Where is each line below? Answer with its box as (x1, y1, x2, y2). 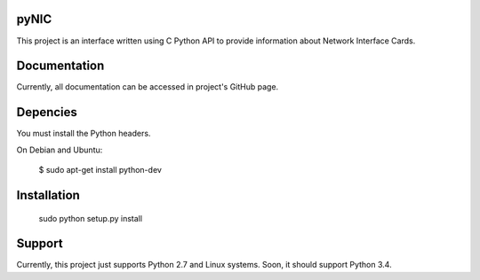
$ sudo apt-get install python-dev (38, 165, 162, 175)
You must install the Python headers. (16, 128, 151, 139)
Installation (16, 187, 80, 203)
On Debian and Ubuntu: (16, 144, 103, 155)
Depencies (16, 105, 77, 120)
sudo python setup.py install (38, 213, 142, 223)
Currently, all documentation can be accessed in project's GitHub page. (16, 82, 279, 92)
